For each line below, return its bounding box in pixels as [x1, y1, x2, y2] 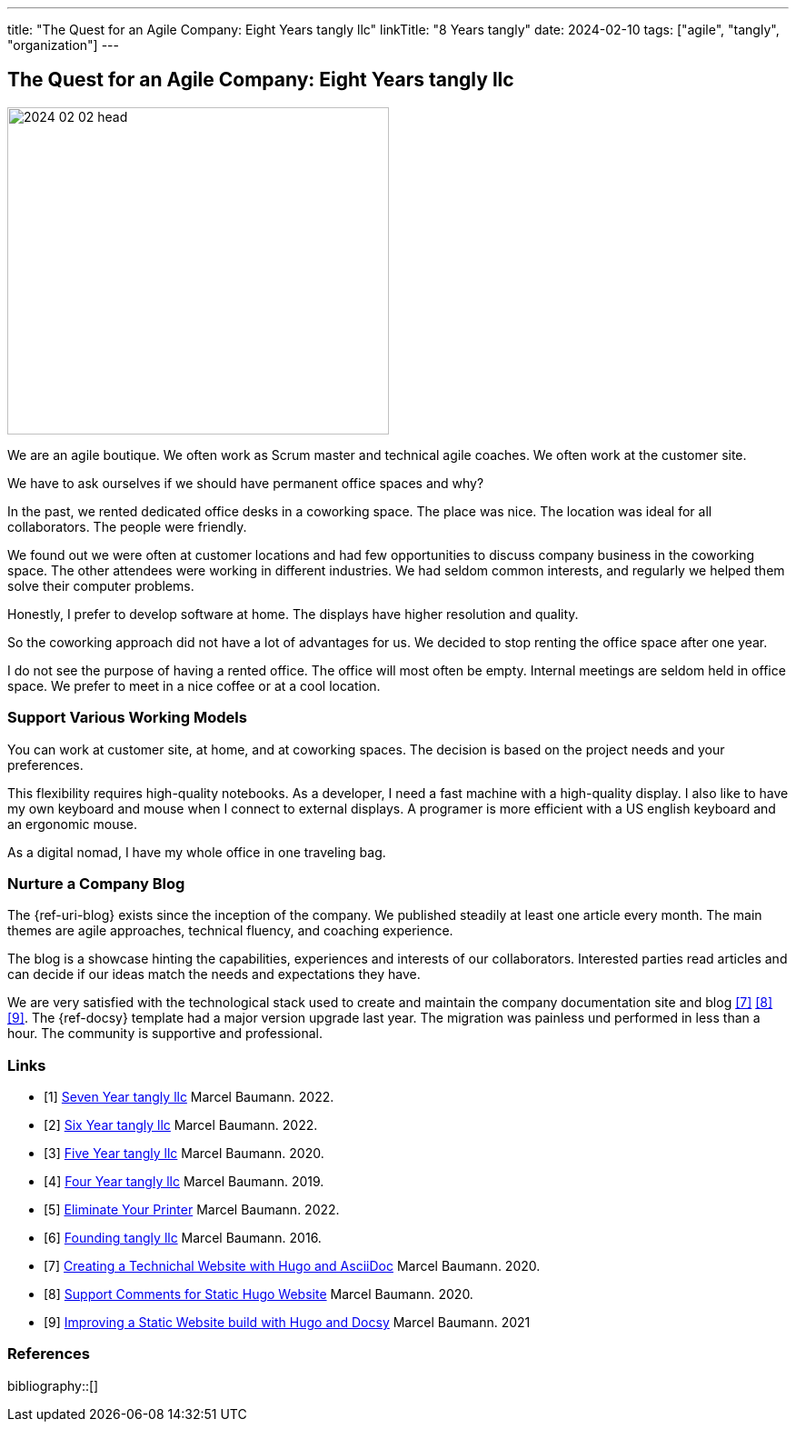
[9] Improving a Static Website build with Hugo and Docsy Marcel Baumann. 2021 [44, 1314, 531, 1331]
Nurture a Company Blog [7, 874, 185, 893]
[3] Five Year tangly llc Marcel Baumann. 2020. [44, 1145, 324, 1162]
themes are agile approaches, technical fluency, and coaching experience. [7, 923, 453, 939]
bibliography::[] [7, 1377, 99, 1394]
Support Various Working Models [7, 708, 247, 727]
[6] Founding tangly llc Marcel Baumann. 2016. [44, 1230, 322, 1246]
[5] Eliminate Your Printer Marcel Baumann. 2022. [44, 1202, 340, 1218]
